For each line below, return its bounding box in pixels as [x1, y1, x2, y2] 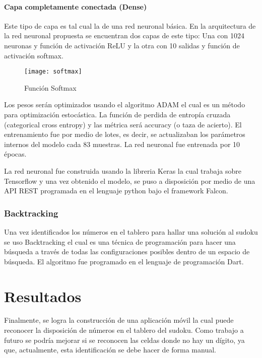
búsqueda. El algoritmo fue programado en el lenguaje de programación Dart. [4, 256, 244, 266]
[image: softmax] [24, 68, 82, 76]
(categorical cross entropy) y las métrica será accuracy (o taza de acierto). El [4, 119, 242, 129]
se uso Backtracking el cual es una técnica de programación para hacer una [4, 236, 236, 247]
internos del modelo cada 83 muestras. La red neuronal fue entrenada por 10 [4, 138, 240, 149]
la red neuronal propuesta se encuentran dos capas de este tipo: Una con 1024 [4, 30, 244, 41]
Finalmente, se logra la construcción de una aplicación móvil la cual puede [4, 315, 234, 325]
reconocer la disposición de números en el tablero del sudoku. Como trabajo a [4, 325, 244, 335]
